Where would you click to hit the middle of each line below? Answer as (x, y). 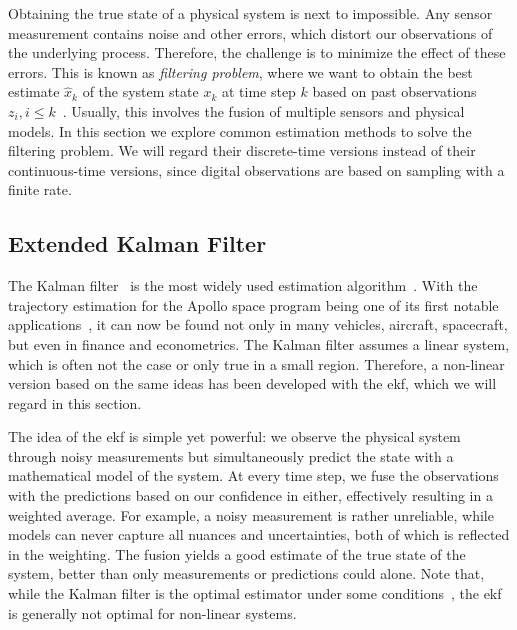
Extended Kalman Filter (137, 243)
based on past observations (394, 91)
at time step (258, 91)
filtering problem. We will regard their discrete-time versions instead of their (242, 150)
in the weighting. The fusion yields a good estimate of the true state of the (237, 553)
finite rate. (40, 189)
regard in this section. (75, 402)
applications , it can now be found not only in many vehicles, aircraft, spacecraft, (258, 324)
